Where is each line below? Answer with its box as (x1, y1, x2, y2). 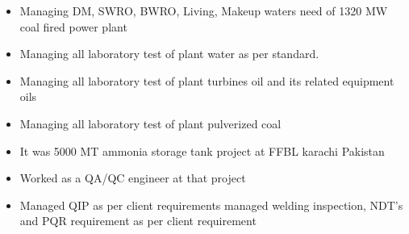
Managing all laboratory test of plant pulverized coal (19, 115, 282, 132)
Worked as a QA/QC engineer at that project (19, 169, 246, 186)
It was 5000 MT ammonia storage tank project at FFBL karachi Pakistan (19, 142, 385, 159)
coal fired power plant (19, 18, 127, 35)
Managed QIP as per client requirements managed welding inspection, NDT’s (19, 196, 403, 213)
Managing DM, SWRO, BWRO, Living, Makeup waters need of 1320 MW (19, 2, 388, 19)
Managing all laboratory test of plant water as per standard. (19, 45, 319, 62)
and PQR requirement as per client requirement (19, 212, 257, 229)
